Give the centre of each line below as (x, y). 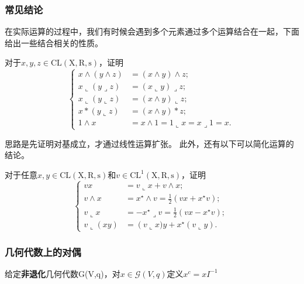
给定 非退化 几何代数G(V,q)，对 (63, 273)
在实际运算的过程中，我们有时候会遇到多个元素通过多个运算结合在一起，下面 (152, 31)
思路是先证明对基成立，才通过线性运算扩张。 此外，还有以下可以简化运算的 (149, 143)
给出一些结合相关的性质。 (54, 42)
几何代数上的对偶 (43, 252)
